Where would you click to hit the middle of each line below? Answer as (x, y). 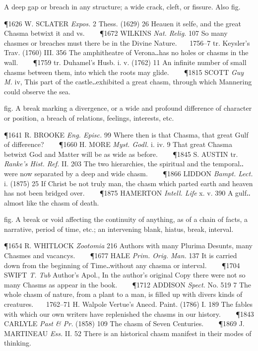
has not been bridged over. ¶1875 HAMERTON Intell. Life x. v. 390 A (119, 193)
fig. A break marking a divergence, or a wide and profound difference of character (128, 108)
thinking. (18, 343)
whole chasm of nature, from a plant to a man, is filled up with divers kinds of (123, 294)
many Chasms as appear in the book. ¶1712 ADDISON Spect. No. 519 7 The (128, 284)
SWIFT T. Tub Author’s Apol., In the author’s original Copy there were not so (125, 275)
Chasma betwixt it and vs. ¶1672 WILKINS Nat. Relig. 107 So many (116, 33)
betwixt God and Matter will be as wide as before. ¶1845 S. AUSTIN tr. (121, 154)
